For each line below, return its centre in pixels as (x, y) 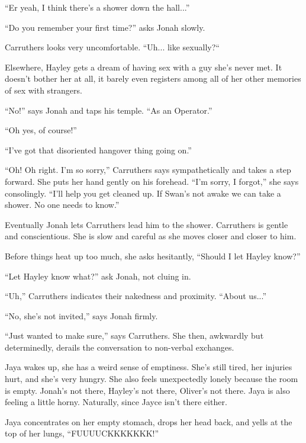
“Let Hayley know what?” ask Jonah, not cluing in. (98, 276)
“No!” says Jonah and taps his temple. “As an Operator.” (109, 110)
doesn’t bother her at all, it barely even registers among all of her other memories (153, 78)
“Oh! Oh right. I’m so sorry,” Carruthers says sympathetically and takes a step (148, 170)
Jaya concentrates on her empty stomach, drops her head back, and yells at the (149, 421)
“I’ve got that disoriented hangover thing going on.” (98, 150)
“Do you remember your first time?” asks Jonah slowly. (105, 27)
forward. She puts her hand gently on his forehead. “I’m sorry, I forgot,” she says (152, 181)
